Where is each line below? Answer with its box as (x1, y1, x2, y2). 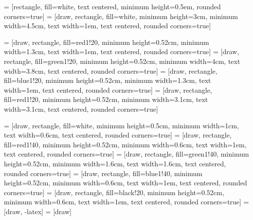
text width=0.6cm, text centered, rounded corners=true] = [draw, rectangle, (4, 130, 232, 140)
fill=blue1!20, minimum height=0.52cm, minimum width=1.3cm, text (4, 75, 211, 85)
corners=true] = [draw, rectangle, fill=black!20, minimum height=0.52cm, (4, 187, 224, 197)
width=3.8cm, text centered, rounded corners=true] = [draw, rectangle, (4, 65, 217, 76)
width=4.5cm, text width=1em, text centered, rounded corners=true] (4, 20, 211, 31)
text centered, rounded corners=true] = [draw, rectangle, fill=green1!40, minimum (4, 149, 249, 159)
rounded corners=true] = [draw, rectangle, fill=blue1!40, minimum (4, 168, 202, 178)
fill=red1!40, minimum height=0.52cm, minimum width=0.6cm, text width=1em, (4, 139, 247, 149)
